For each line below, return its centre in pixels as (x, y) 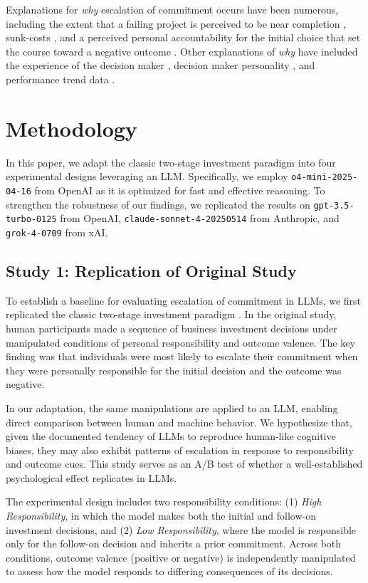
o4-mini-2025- (325, 178)
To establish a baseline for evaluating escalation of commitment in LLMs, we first (184, 300)
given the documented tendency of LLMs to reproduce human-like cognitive (171, 436)
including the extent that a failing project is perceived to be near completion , (176, 23)
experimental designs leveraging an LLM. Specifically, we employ (147, 176)
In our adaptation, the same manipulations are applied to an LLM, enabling (172, 408)
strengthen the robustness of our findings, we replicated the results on (158, 204)
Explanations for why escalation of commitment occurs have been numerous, (172, 9)
